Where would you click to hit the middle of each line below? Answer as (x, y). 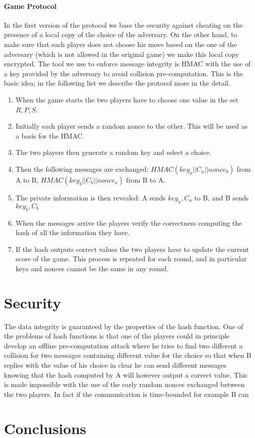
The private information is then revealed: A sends (91, 197)
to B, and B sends (222, 197)
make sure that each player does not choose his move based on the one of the (121, 44)
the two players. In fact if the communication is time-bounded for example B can (127, 394)
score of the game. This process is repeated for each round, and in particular (131, 259)
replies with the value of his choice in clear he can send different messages (115, 365)
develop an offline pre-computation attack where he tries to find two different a (123, 345)
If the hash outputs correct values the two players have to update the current (132, 249)
